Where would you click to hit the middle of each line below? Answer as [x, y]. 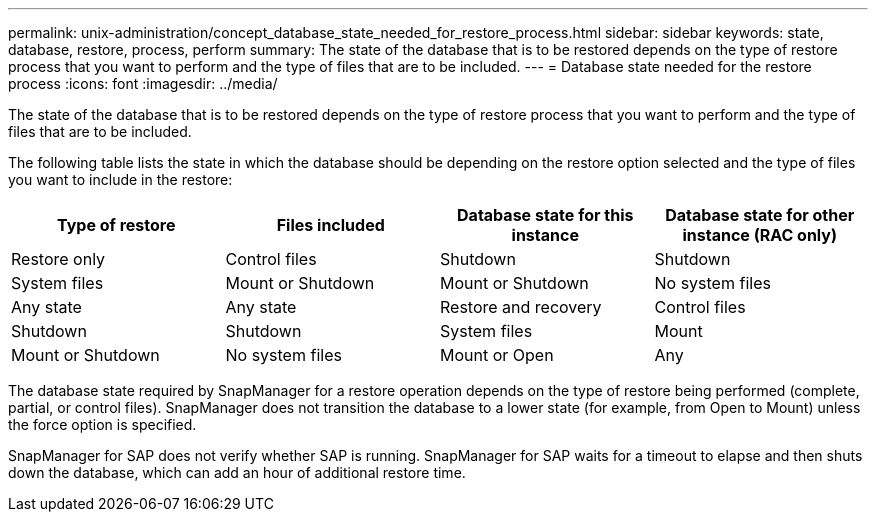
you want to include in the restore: [120, 179]
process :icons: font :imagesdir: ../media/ [143, 83]
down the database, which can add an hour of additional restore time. [237, 472]
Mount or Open [497, 355]
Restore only [58, 259]
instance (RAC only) [760, 235]
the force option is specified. [102, 424]
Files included [330, 225]
